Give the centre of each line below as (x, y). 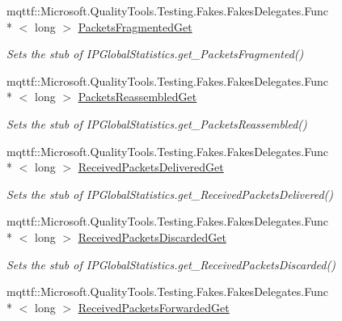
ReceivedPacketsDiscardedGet (152, 237)
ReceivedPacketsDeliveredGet (151, 167)
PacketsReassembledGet (137, 97)
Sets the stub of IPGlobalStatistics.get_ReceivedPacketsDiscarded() (171, 264)
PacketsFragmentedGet (135, 26)
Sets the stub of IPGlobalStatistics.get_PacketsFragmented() (155, 54)
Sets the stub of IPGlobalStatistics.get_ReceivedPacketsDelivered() (170, 194)
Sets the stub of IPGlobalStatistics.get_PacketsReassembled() (157, 123)
